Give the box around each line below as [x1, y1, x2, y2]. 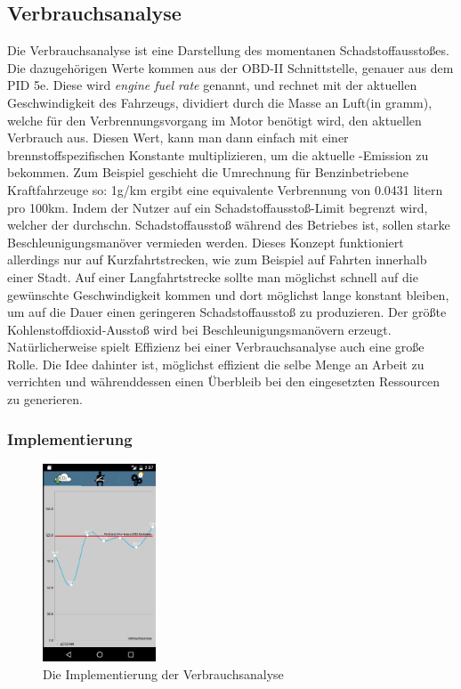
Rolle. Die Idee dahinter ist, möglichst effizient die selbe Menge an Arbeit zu [7, 354, 425, 373]
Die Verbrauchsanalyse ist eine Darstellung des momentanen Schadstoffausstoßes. [7, 41, 449, 60]
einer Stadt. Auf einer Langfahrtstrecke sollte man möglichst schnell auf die [7, 267, 418, 286]
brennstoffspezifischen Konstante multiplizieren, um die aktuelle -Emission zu [7, 145, 429, 164]
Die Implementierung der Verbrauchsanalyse [43, 665, 284, 684]
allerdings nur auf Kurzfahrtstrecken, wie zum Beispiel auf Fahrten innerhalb [7, 250, 427, 269]
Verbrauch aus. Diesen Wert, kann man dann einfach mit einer [7, 128, 349, 147]
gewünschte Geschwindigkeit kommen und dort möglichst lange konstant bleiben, [7, 285, 449, 304]
